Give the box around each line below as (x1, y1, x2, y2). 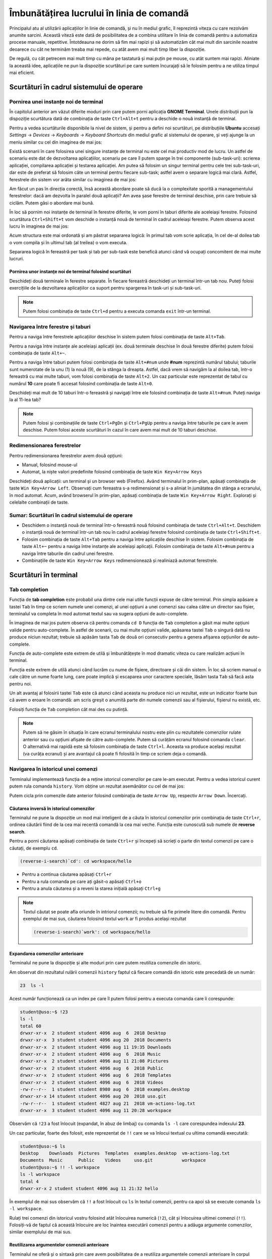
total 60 (20, 1023, 42, 1029)
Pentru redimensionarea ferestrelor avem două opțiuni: (9, 452, 123, 458)
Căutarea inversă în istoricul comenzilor (9, 805, 95, 811)
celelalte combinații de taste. (9, 499, 69, 505)
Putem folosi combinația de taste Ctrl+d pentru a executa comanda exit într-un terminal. (23, 308, 211, 314)
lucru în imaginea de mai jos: (9, 223, 69, 229)
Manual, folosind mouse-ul (22, 462, 78, 468)
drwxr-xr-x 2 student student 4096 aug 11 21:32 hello (20, 1185, 158, 1191)
